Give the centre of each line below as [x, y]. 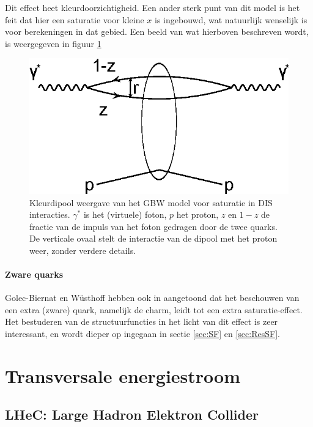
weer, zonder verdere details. [83, 250]
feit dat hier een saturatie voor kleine [75, 19]
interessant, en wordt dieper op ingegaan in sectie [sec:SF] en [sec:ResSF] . [142, 334]
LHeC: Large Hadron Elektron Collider [132, 414]
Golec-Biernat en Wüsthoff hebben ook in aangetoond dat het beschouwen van [152, 298]
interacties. [50, 214]
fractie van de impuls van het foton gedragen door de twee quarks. [153, 226]
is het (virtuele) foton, [125, 214]
